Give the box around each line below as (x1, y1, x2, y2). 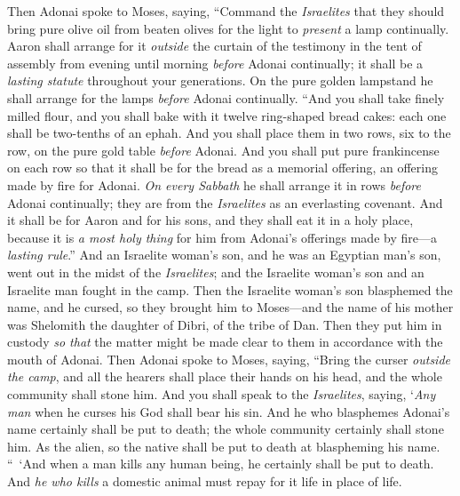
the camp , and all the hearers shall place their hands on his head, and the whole (7, 367, 442, 386)
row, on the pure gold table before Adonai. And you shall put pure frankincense (7, 140, 440, 159)
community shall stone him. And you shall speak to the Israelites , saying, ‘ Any (7, 385, 436, 404)
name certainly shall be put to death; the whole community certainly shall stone (7, 420, 444, 438)
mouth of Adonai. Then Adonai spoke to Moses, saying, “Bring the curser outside (7, 349, 451, 368)
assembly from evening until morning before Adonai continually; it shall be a (7, 53, 424, 72)
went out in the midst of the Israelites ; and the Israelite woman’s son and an (7, 262, 424, 281)
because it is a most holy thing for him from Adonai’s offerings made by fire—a (7, 228, 437, 246)
